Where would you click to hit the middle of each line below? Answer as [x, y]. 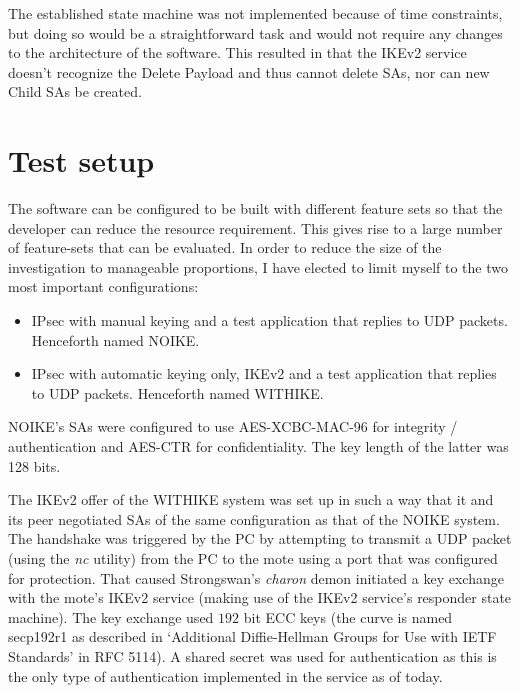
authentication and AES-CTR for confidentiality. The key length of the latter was [258, 446]
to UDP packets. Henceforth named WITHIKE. [177, 392]
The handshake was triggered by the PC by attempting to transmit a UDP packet [260, 538]
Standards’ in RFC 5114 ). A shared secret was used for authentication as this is [252, 655]
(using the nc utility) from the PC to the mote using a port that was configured [253, 558]
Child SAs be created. [75, 91]
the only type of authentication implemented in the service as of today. [225, 675]
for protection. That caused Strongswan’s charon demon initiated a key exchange [256, 577]
